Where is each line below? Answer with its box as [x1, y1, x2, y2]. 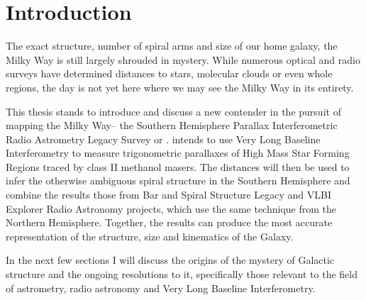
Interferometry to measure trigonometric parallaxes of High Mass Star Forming [6, 145, 350, 160]
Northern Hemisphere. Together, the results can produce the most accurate [6, 215, 333, 230]
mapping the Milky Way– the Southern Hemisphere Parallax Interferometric [6, 118, 338, 133]
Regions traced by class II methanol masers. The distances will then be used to [6, 159, 350, 174]
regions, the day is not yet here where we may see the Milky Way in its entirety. [6, 79, 354, 94]
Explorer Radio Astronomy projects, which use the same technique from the [6, 201, 336, 216]
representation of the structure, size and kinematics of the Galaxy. [6, 228, 294, 243]
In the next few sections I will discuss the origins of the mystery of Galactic [6, 252, 335, 267]
